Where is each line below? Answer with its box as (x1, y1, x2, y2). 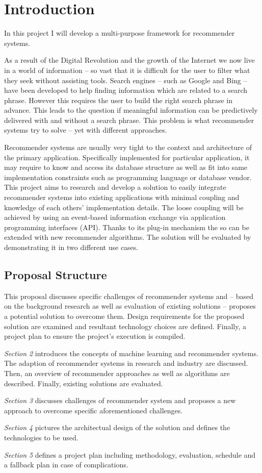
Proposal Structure (4, 266, 107, 282)
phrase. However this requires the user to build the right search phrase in (4, 94, 232, 105)
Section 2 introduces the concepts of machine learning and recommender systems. (4, 347, 258, 358)
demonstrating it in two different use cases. (4, 242, 139, 252)
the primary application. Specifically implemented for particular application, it (4, 152, 250, 162)
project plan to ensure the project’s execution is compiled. (4, 331, 186, 341)
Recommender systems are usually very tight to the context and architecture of (4, 142, 252, 153)
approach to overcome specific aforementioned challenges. (4, 405, 183, 415)
